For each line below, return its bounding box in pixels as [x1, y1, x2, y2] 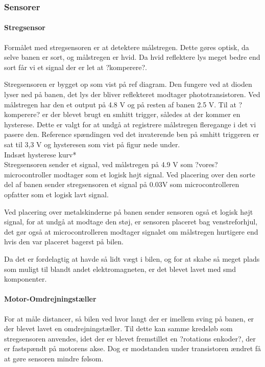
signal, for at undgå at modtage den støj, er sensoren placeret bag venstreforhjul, [4, 216, 258, 227]
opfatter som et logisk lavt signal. [4, 189, 109, 199]
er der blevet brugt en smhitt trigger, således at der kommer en [42, 109, 240, 120]
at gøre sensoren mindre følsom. [4, 353, 104, 363]
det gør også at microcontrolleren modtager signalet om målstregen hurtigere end [4, 226, 258, 237]
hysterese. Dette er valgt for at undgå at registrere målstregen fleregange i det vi [4, 119, 256, 129]
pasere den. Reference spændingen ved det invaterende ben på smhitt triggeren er [4, 129, 259, 140]
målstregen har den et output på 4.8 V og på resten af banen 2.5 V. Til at [4, 99, 236, 109]
